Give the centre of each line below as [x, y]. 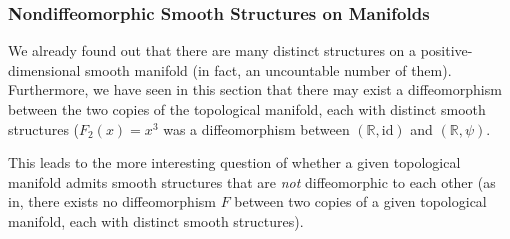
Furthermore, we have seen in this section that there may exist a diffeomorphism [255, 89]
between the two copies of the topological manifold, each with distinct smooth [247, 109]
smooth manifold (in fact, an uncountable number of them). [268, 69]
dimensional [44, 69]
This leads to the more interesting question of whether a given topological [234, 162]
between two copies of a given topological [360, 201]
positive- [446, 50]
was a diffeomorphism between [256, 128]
